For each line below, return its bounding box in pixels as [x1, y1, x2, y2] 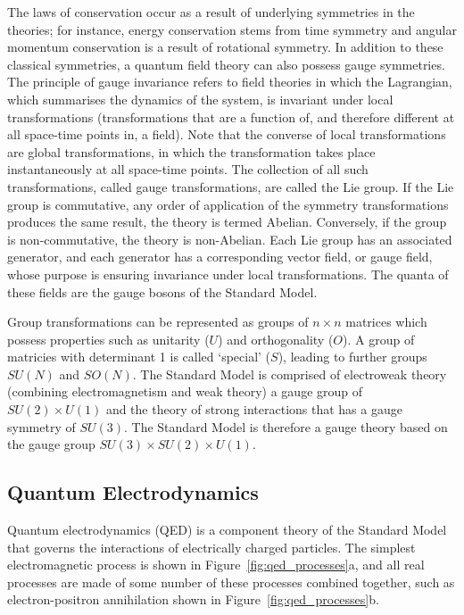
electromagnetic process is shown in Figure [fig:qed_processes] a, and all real [7, 555, 425, 574]
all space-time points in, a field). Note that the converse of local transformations [7, 125, 446, 144]
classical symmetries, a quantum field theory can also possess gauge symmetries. [7, 54, 445, 73]
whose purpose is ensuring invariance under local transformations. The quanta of [7, 264, 449, 283]
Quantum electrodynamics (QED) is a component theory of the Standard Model [7, 520, 447, 539]
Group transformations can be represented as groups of [7, 312, 309, 331]
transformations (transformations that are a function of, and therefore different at [7, 107, 455, 126]
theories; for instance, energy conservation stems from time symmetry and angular [7, 20, 457, 38]
